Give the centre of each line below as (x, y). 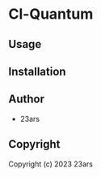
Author (26, 99)
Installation (37, 71)
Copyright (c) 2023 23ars (51, 164)
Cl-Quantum (51, 14)
